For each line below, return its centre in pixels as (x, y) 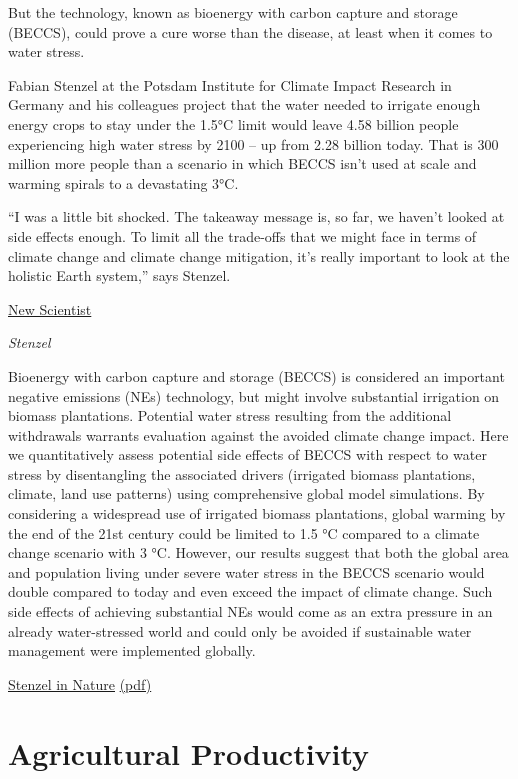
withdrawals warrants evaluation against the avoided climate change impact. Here (258, 434)
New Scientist (50, 308)
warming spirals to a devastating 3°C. (123, 182)
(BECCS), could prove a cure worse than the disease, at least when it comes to (250, 31)
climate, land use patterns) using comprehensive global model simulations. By (246, 493)
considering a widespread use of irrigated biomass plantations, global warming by (257, 513)
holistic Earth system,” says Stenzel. (119, 275)
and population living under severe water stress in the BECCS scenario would (246, 571)
